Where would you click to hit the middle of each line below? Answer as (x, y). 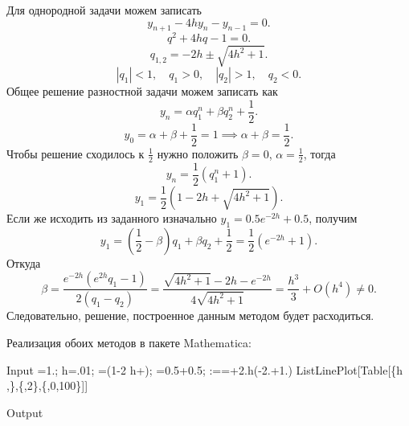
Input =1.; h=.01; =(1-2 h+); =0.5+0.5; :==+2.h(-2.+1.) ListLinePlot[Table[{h (205, 369)
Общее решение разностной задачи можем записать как (142, 91)
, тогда (319, 153)
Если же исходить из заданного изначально (112, 218)
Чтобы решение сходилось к (76, 153)
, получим (333, 218)
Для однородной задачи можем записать (104, 10)
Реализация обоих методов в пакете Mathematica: (129, 342)
